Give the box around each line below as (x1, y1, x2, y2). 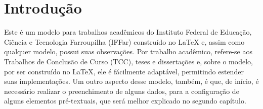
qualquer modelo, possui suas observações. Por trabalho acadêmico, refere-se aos (4, 46, 253, 57)
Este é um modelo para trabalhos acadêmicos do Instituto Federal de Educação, (4, 27, 252, 37)
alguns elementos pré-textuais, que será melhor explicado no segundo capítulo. (4, 95, 246, 106)
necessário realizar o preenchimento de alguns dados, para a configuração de (4, 85, 239, 96)
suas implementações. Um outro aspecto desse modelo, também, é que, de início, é (4, 76, 259, 86)
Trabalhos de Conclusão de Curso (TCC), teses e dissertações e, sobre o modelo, (4, 56, 253, 66)
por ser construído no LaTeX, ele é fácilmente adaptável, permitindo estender (4, 66, 244, 76)
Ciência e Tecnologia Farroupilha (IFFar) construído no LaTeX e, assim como (4, 36, 245, 47)
